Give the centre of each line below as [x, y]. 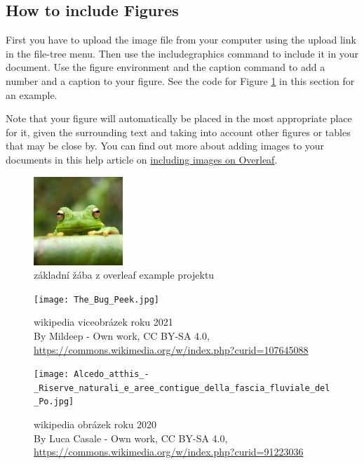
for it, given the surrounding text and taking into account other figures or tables [178, 132]
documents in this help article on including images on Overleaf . [142, 159]
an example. [32, 94]
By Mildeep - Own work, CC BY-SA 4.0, [122, 335]
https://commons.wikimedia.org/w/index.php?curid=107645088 [171, 349]
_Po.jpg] [54, 402]
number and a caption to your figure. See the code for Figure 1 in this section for [180, 80]
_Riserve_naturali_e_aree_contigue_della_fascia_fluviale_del [182, 388]
